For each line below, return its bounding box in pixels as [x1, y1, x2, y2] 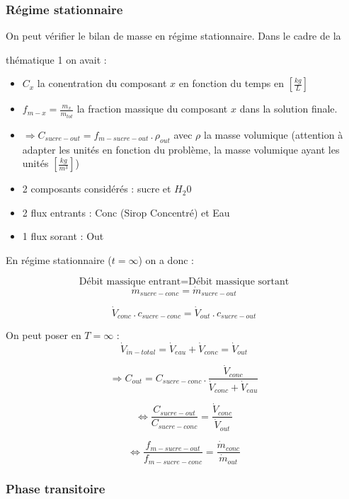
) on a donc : [138, 253, 194, 268]
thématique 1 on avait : [6, 52, 107, 67]
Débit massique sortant [188, 276, 290, 287]
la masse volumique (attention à [204, 127, 343, 142]
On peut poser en [6, 327, 81, 342]
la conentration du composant [37, 76, 167, 91]
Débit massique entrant [79, 276, 181, 287]
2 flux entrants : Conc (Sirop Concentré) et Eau [22, 205, 230, 219]
